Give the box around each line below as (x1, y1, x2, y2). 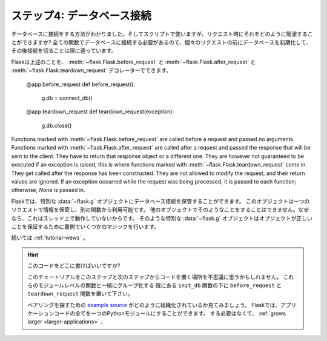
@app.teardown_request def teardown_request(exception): (26, 108, 174, 115)
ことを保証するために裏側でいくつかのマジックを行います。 (11, 223, 160, 230)
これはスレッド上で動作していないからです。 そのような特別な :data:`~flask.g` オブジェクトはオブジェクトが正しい (27, 214, 313, 222)
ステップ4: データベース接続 (11, 9, 151, 22)
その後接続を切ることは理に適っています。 (11, 47, 117, 55)
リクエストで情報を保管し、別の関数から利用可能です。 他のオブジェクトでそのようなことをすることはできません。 (11, 206, 299, 213)
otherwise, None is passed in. (11, 187, 85, 194)
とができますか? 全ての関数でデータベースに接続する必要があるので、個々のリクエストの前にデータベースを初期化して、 (11, 38, 312, 45)
